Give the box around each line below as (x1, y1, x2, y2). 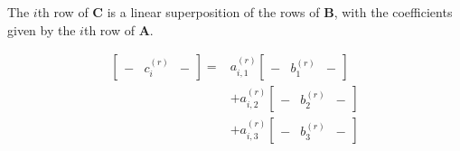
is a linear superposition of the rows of (107, 3, 320, 21)
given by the (7, 20, 76, 39)
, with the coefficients (333, 3, 453, 21)
